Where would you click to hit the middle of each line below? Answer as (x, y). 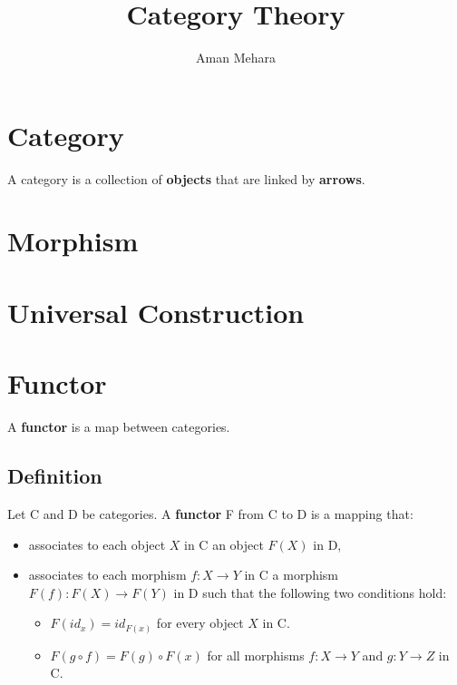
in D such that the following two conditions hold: (310, 592)
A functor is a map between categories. (119, 427)
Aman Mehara (236, 58)
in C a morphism (292, 575)
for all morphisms (256, 655)
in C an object (224, 544)
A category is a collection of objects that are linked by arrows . (186, 178)
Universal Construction (156, 312)
